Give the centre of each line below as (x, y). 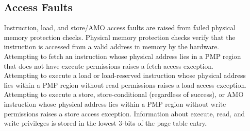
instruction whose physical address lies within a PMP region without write (115, 103)
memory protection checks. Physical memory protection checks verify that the (120, 37)
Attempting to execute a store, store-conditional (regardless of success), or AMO (124, 94)
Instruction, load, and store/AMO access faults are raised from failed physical (120, 28)
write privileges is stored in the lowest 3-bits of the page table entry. (105, 123)
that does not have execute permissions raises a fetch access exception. (109, 65)
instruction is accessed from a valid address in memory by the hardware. (112, 47)
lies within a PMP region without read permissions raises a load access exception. (125, 84)
